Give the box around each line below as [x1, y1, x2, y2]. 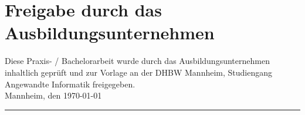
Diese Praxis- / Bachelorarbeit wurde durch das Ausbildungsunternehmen [5, 55, 270, 67]
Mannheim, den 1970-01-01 [5, 89, 102, 102]
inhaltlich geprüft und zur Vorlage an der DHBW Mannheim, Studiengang [5, 66, 273, 78]
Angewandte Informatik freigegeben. [5, 77, 135, 90]
